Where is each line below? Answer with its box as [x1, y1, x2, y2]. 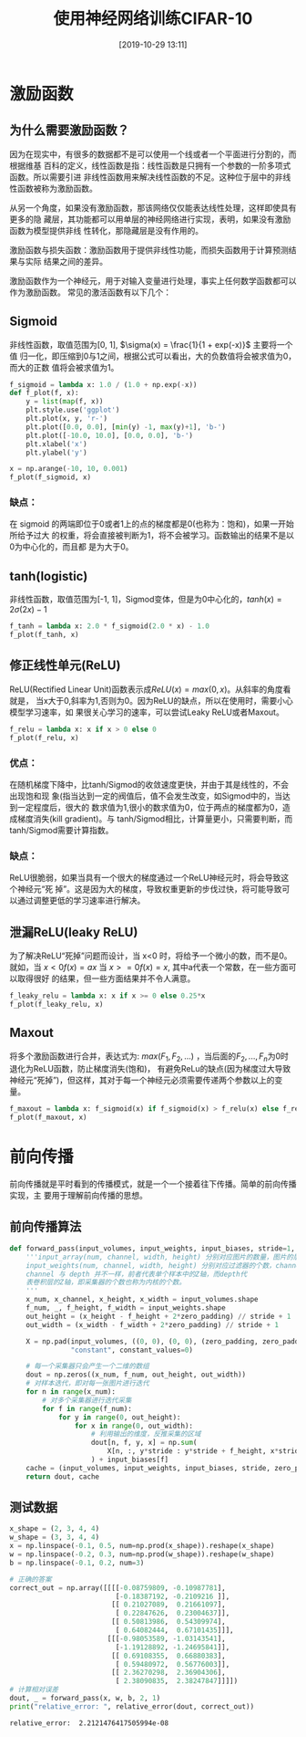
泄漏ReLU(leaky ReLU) [9, 924, 138, 940]
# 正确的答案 [9, 1575, 52, 1584]
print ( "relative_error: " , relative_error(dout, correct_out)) [9, 1701, 255, 1711]
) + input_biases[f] [90, 1455, 169, 1464]
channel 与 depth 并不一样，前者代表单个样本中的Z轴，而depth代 [25, 1270, 248, 1279]
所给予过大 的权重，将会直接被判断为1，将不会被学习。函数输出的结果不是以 [9, 530, 294, 541]
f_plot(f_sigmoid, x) [9, 473, 92, 482]
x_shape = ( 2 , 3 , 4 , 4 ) [9, 1524, 100, 1533]
